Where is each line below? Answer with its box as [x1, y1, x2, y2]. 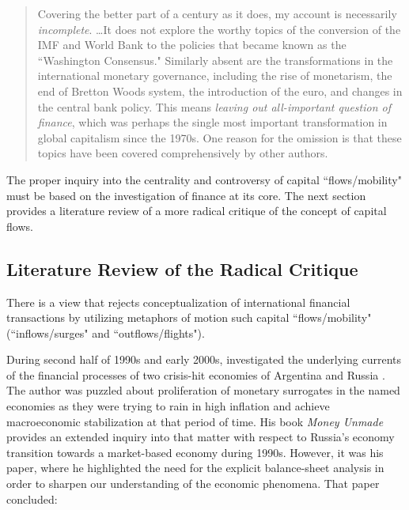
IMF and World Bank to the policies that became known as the [37, 36, 347, 53]
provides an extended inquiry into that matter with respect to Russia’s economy [6, 429, 395, 445]
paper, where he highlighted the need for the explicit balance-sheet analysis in [6, 459, 384, 476]
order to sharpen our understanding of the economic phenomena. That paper [6, 475, 380, 492]
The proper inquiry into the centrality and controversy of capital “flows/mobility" [6, 171, 402, 187]
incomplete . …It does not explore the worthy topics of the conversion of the [37, 21, 401, 37]
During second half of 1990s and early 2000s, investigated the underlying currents [6, 351, 401, 368]
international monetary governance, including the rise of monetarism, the [37, 67, 392, 84]
